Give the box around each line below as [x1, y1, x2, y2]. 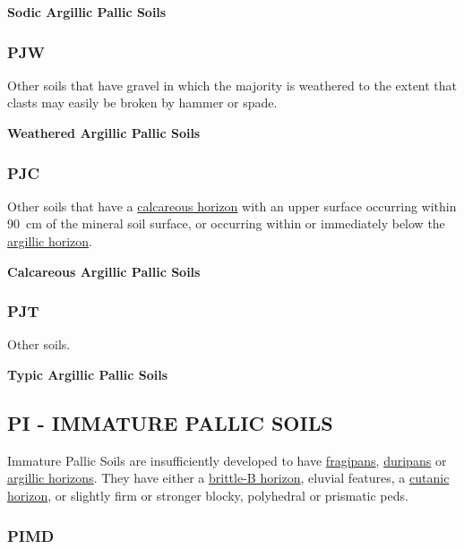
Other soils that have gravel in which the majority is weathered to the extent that [7, 75, 458, 94]
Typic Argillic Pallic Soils [7, 365, 168, 383]
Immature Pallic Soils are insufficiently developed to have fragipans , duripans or [7, 450, 447, 469]
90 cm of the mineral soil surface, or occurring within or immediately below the [7, 214, 445, 233]
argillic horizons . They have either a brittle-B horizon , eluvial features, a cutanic [7, 468, 450, 487]
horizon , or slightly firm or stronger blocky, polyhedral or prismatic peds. [7, 485, 408, 504]
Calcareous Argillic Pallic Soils [7, 262, 201, 280]
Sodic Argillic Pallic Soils [7, 3, 167, 21]
